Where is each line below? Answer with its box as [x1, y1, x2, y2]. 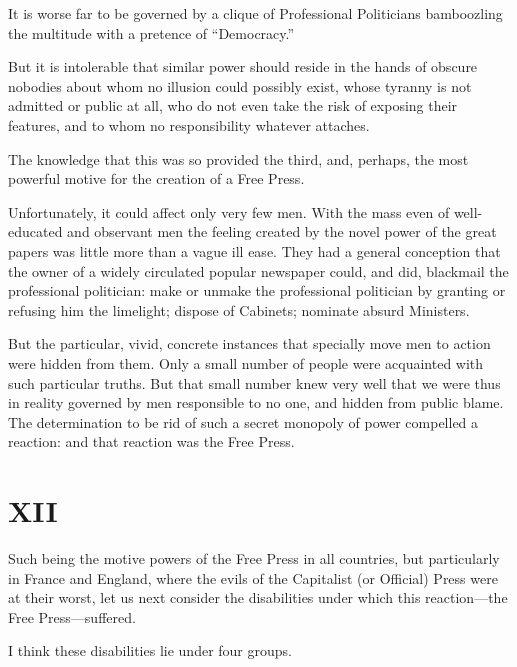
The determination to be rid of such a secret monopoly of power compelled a [8, 411, 479, 432]
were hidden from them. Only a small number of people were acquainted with [8, 352, 484, 373]
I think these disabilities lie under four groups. [8, 640, 292, 661]
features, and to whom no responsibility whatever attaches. [8, 114, 370, 135]
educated [8, 221, 63, 242]
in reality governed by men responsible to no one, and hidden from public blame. [8, 392, 504, 413]
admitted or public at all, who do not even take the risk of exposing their [8, 95, 458, 116]
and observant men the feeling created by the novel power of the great [67, 221, 497, 242]
